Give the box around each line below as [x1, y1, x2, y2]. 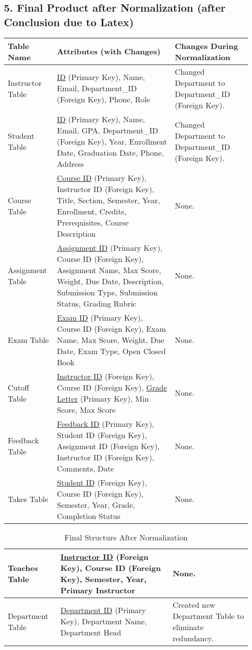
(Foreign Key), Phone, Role [57, 94, 150, 105]
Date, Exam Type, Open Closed [57, 345, 166, 357]
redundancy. [173, 632, 214, 644]
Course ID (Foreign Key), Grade [57, 381, 167, 393]
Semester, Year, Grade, [57, 499, 135, 510]
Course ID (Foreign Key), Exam [57, 323, 166, 334]
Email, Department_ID [57, 82, 137, 94]
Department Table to [173, 610, 244, 621]
